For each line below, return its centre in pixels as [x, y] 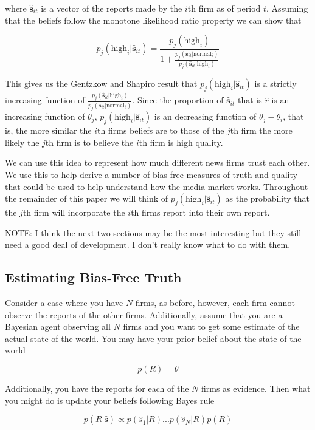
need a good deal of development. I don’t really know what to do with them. [148, 244]
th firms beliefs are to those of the [161, 130]
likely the [22, 142]
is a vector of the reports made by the [112, 8]
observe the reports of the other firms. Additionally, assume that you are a [144, 314]
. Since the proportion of [178, 100]
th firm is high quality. [181, 142]
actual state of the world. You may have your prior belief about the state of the [153, 338]
